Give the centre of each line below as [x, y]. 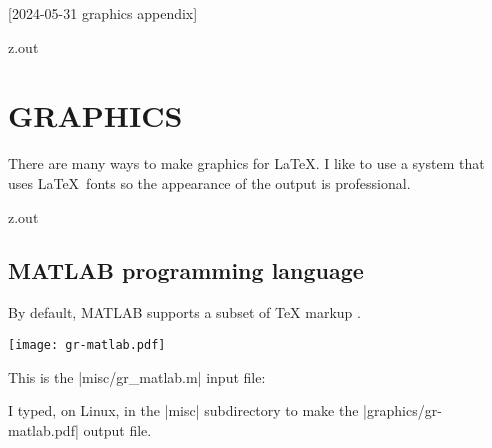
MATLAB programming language [186, 270]
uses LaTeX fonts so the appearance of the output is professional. [209, 182]
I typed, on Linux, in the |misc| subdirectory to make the [183, 410]
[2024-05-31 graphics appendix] [103, 13]
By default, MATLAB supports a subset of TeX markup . [184, 312]
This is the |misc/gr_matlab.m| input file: [137, 376]
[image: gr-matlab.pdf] [87, 344]
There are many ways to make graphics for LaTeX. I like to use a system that [246, 163]
